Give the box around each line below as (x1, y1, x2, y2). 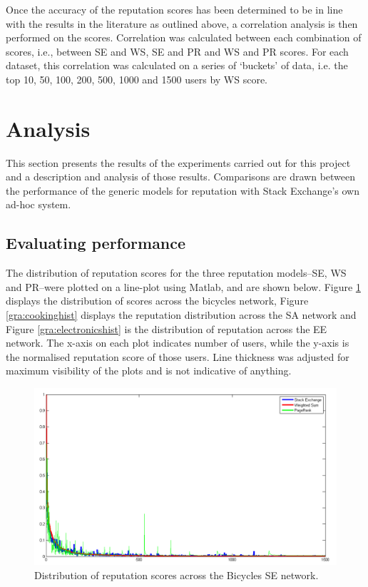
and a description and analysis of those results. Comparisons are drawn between (6, 169, 356, 184)
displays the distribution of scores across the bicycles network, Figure (6, 293, 309, 308)
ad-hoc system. (6, 197, 71, 212)
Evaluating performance (6, 232, 186, 254)
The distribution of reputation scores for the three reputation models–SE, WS (6, 265, 347, 280)
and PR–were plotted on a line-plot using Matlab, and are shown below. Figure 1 (6, 279, 361, 294)
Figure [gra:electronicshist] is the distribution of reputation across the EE (6, 321, 327, 336)
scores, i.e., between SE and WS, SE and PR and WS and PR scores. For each (6, 44, 349, 58)
